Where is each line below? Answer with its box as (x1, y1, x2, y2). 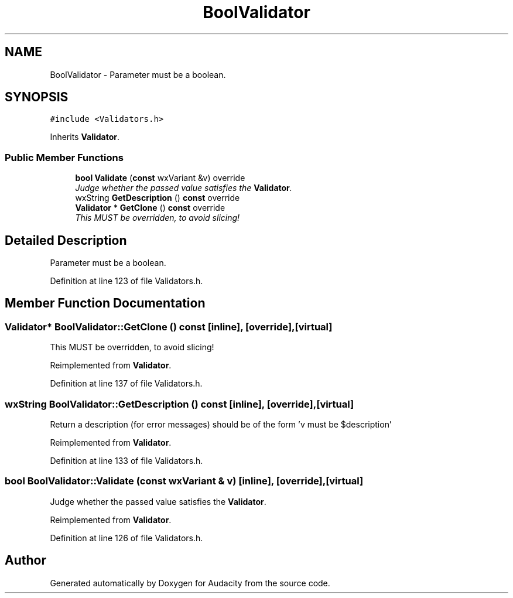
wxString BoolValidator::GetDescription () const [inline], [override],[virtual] (5, 398, 354, 410)
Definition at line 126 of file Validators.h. (50, 532, 203, 543)
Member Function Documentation (5, 296, 206, 311)
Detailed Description (5, 233, 127, 248)
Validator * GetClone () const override (75, 203, 225, 213)
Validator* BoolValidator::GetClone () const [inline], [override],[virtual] (5, 320, 333, 333)
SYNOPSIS (5, 90, 69, 105)
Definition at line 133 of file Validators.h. (50, 456, 203, 466)
